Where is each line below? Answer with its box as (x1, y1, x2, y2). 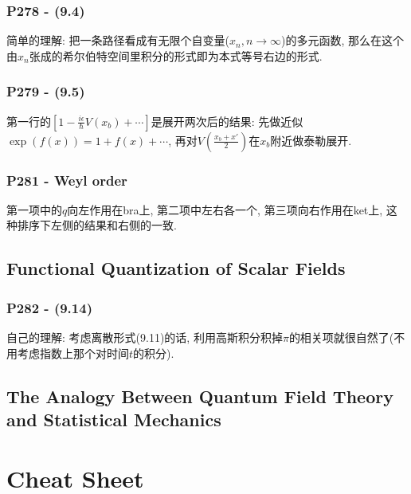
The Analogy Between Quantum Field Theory (6, 383, 393, 408)
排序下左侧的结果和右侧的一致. (17, 217, 177, 233)
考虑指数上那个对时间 (17, 344, 129, 361)
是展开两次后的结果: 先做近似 (151, 112, 303, 129)
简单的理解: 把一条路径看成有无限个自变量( (6, 32, 229, 49)
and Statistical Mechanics (6, 407, 221, 431)
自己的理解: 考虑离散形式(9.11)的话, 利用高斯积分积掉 (6, 329, 283, 346)
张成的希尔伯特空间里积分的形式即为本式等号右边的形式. (29, 47, 323, 64)
